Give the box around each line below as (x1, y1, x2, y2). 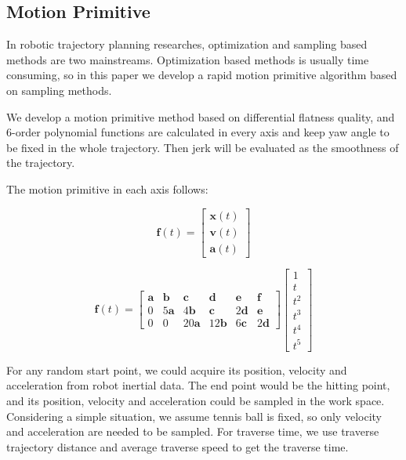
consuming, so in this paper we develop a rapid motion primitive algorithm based (6, 67, 397, 83)
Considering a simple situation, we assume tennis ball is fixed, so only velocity (6, 407, 382, 424)
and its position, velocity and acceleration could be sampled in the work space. (6, 393, 385, 409)
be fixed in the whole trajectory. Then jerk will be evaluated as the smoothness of (6, 139, 399, 155)
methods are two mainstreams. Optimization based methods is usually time (6, 51, 369, 67)
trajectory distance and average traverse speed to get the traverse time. (6, 438, 349, 455)
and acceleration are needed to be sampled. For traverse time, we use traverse (6, 423, 379, 440)
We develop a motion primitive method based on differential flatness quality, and (6, 108, 395, 125)
